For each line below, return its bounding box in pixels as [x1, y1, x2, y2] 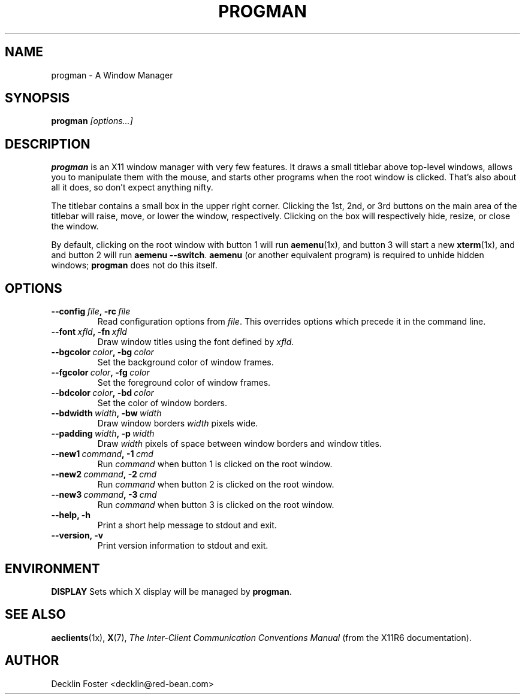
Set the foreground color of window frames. [97, 377, 271, 388]
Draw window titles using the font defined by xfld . [97, 337, 294, 347]
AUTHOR [5, 653, 59, 668]
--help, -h [51, 510, 90, 521]
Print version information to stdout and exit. [97, 540, 268, 551]
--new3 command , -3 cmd [51, 489, 157, 500]
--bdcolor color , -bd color [51, 388, 154, 398]
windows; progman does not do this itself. [51, 260, 218, 271]
